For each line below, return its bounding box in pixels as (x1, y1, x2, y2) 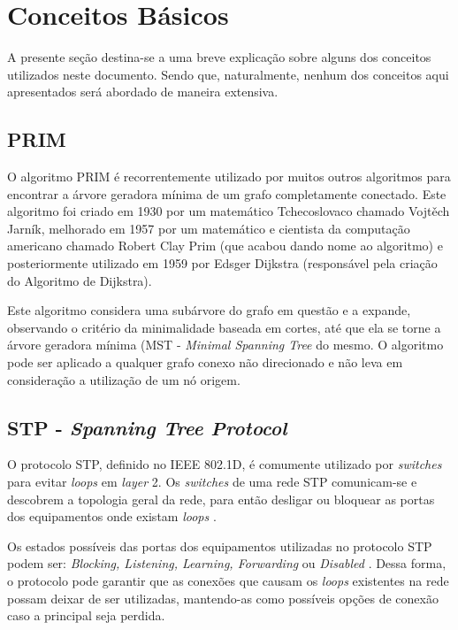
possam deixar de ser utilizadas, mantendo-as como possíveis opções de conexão (7, 588, 439, 607)
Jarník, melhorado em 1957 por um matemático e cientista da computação (7, 219, 410, 237)
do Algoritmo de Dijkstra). (7, 271, 152, 289)
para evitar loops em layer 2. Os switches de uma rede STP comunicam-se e (7, 472, 417, 491)
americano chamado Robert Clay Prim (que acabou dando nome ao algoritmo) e (7, 236, 443, 255)
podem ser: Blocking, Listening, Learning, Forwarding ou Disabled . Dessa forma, (7, 554, 447, 572)
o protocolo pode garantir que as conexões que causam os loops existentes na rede (7, 572, 449, 589)
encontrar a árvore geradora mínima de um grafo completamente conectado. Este (7, 184, 447, 203)
